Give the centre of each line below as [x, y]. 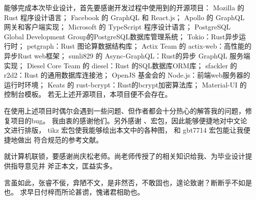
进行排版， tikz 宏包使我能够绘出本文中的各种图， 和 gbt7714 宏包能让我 [127, 130]
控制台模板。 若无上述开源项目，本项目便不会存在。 [88, 94]
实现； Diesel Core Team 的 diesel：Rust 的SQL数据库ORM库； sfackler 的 [121, 65]
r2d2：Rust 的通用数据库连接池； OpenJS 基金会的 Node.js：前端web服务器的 [127, 75]
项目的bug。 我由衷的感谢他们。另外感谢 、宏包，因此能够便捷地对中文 [125, 120]
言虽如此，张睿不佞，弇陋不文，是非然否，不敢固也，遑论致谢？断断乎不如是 [128, 182]
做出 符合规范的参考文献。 [60, 139]
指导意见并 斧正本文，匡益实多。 [64, 165]
